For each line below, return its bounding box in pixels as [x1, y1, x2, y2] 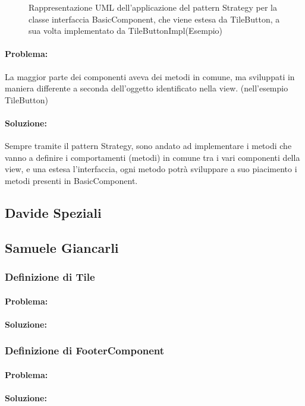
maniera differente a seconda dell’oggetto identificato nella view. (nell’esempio [5, 82, 288, 94]
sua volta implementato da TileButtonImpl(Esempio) [29, 24, 223, 37]
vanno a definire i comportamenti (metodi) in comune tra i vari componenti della [5, 151, 300, 163]
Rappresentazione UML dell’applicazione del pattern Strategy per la [29, 1, 277, 13]
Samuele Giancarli [5, 238, 119, 256]
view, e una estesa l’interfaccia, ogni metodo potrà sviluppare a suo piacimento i [5, 163, 297, 175]
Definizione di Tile [5, 269, 95, 284]
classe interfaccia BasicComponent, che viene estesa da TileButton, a [29, 12, 280, 25]
